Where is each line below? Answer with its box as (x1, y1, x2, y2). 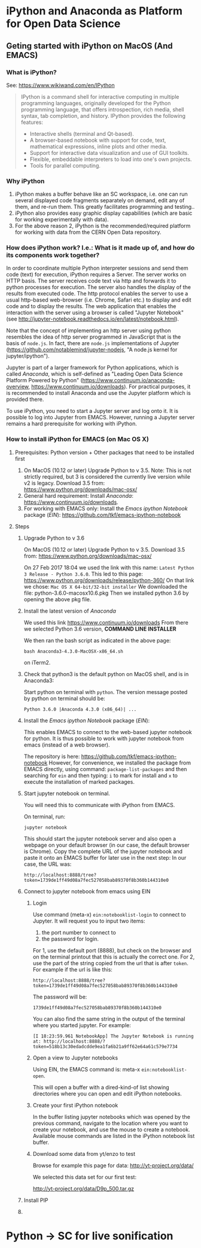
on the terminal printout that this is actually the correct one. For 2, (32, 953, 195, 960)
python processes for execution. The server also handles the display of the (6, 284, 191, 291)
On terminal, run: (23, 812, 66, 820)
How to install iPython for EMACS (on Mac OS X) (6, 435, 150, 443)
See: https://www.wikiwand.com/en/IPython (6, 81, 115, 89)
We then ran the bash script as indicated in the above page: (23, 637, 171, 644)
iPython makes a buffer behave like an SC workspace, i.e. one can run (14, 190, 188, 198)
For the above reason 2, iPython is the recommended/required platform (14, 223, 191, 230)
